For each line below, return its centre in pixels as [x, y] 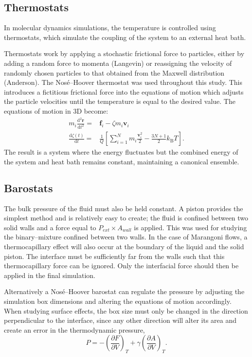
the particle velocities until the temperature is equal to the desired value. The [120, 101]
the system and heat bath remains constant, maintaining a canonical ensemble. [122, 161]
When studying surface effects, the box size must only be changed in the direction [126, 310]
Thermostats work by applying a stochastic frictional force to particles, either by [124, 53]
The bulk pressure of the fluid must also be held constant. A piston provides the [124, 208]
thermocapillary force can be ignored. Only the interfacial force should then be [121, 266]
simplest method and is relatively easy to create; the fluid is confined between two [126, 218]
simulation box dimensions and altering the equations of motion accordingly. [118, 301]
